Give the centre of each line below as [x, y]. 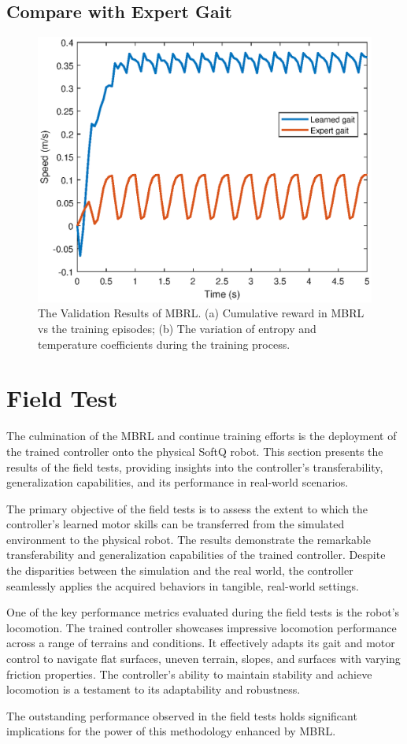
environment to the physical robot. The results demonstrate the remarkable [189, 539]
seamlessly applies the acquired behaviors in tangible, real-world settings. [183, 585]
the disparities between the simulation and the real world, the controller [180, 570]
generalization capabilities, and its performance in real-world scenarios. [178, 482]
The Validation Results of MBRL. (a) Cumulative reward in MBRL [201, 313]
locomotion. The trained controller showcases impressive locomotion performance [202, 627]
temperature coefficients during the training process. [164, 344]
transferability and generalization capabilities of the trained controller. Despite [196, 555]
